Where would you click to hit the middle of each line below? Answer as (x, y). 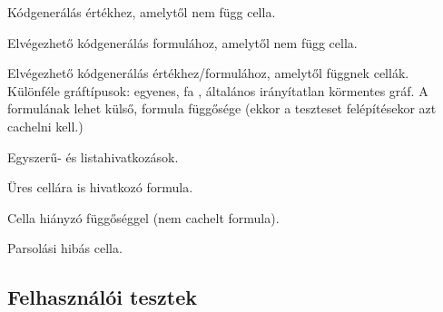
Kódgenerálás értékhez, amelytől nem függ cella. (142, 12)
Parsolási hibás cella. (65, 248)
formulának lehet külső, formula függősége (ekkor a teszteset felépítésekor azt (222, 108)
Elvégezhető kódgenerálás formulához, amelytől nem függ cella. (182, 42)
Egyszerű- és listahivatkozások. (93, 156)
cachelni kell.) (45, 126)
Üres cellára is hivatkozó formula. (100, 187)
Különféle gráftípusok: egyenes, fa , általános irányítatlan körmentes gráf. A (218, 90)
